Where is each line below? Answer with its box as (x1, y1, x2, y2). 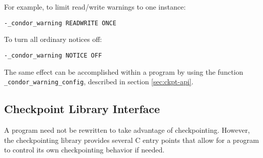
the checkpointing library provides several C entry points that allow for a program (4, 134, 259, 145)
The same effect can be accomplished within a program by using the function (4, 66, 243, 77)
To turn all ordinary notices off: (4, 34, 102, 44)
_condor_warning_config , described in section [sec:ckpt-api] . (4, 76, 194, 87)
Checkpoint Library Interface (4, 101, 160, 117)
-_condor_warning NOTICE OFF (4, 51, 102, 59)
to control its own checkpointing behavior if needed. (4, 144, 165, 155)
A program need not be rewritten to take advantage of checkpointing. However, (4, 124, 250, 135)
